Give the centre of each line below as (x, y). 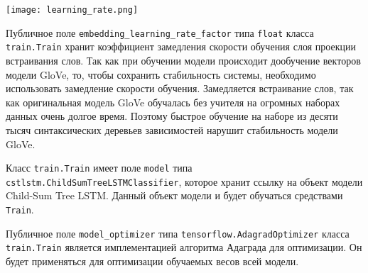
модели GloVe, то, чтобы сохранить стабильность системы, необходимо (161, 74)
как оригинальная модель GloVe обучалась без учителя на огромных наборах (173, 102)
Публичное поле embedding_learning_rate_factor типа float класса (160, 32)
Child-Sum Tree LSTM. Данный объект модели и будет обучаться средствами (174, 195)
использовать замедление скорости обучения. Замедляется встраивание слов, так (180, 88)
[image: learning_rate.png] (72, 10)
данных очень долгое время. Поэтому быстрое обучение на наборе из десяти (172, 116)
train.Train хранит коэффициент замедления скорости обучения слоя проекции (181, 46)
